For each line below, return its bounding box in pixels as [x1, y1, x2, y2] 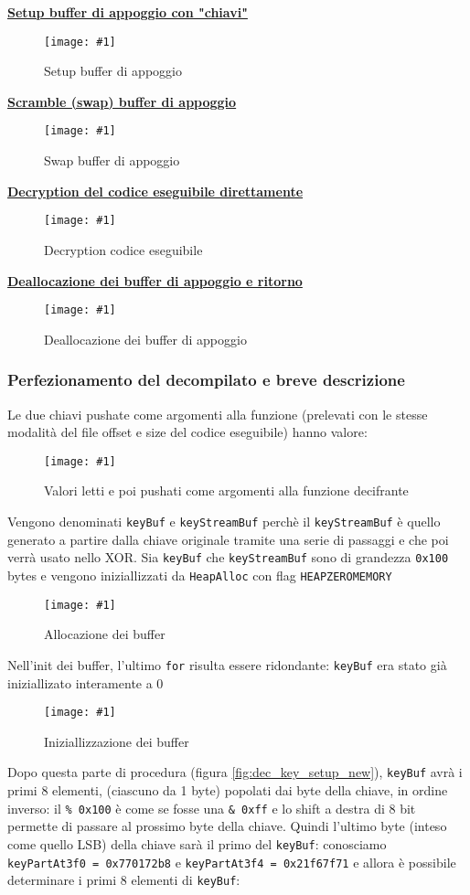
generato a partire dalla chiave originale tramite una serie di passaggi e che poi [7, 529, 449, 549]
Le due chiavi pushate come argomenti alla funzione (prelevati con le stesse [7, 404, 428, 423]
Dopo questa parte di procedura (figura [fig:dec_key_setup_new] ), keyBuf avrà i [7, 762, 463, 782]
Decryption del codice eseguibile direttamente [7, 181, 304, 200]
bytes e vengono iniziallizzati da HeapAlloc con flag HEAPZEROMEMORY [7, 565, 392, 584]
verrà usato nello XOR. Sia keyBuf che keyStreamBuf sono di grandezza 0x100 [7, 548, 449, 567]
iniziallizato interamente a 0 [7, 673, 164, 692]
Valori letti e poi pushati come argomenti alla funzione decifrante [44, 481, 409, 500]
